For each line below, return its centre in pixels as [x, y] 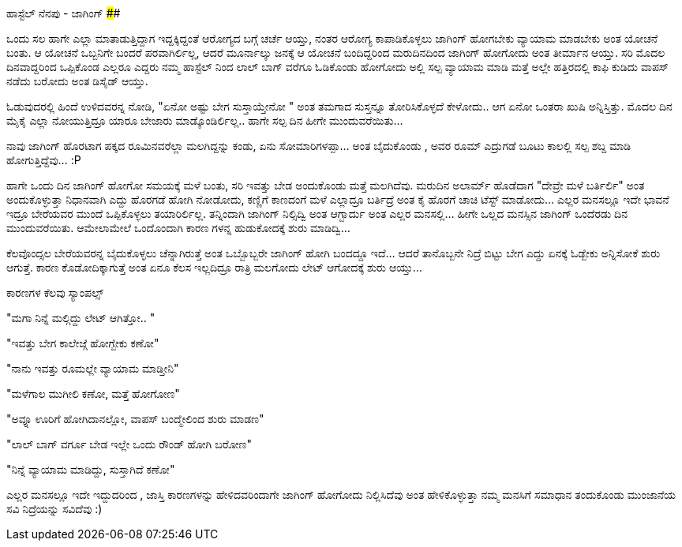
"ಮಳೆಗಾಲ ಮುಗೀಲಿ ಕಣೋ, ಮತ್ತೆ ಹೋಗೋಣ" [93, 393]
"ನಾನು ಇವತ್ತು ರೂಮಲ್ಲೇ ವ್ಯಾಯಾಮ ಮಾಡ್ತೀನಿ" [93, 368]
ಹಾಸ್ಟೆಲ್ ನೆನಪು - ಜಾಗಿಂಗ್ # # [64, 13]
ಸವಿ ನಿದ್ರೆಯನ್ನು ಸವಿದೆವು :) [54, 509]
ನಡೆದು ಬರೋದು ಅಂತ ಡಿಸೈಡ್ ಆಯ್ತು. [77, 81]
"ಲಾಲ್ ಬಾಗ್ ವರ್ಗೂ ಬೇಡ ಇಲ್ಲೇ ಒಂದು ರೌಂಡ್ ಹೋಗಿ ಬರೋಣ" [129, 444]
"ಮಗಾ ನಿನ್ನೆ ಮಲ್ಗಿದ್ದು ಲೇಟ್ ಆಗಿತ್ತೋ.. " [81, 318]
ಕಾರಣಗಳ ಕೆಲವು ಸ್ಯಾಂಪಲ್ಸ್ [55, 292]
